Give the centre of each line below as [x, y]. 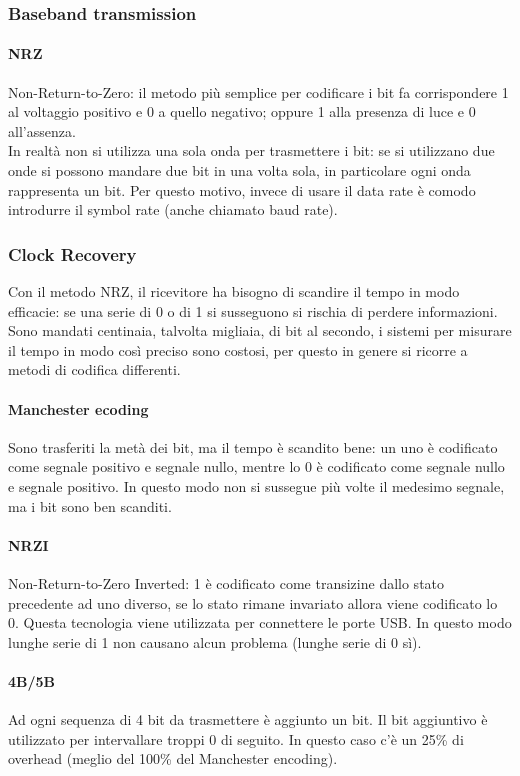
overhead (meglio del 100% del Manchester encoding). [173, 758]
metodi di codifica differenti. [94, 369]
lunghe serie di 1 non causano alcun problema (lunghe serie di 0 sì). [215, 641]
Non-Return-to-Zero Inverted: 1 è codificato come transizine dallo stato [226, 582]
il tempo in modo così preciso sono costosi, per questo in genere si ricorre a [238, 349]
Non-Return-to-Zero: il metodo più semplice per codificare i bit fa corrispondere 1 [258, 91]
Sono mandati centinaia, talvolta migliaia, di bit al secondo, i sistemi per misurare [260, 330]
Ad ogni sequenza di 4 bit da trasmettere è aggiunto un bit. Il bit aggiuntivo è [248, 719]
